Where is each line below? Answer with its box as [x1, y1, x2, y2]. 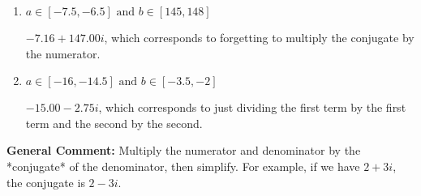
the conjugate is [6, 173, 85, 190]
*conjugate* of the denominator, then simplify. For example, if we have [6, 157, 360, 174]
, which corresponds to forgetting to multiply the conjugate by [104, 29, 415, 45]
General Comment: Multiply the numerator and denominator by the [6, 142, 361, 159]
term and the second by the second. [25, 114, 203, 131]
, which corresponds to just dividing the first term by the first [98, 99, 406, 116]
